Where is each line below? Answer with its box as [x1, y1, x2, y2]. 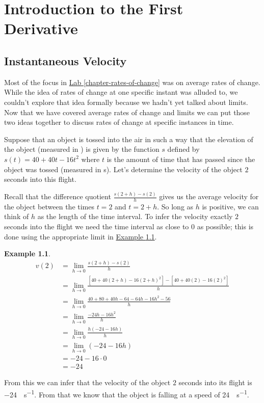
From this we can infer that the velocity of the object [4, 377, 171, 388]
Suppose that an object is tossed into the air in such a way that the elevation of [4, 133, 253, 144]
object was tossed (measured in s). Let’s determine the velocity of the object [4, 164, 243, 174]
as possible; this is [197, 221, 254, 232]
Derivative [4, 18, 78, 39]
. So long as [157, 201, 194, 211]
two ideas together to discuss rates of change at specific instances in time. [4, 117, 234, 127]
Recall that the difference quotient [4, 191, 111, 202]
